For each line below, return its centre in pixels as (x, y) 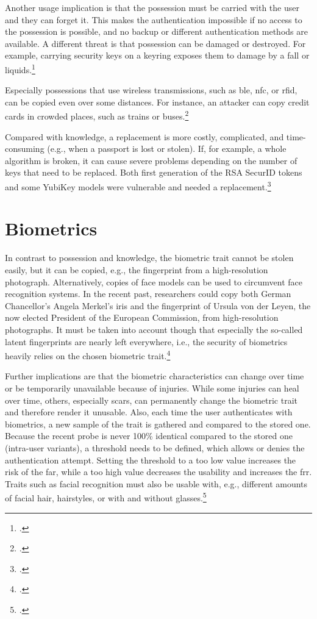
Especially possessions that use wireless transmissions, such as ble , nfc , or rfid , (151, 90)
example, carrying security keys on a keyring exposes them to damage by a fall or (157, 55)
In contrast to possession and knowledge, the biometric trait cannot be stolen (149, 258)
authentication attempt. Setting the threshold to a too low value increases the (151, 460)
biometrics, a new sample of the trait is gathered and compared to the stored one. (158, 424)
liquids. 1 (20, 68)
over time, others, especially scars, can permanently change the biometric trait (151, 400)
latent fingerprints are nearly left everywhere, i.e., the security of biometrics (146, 341)
